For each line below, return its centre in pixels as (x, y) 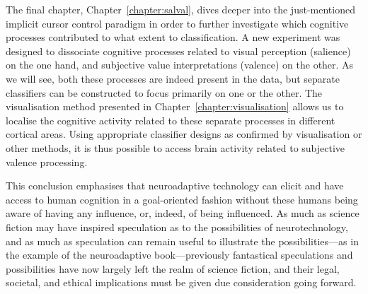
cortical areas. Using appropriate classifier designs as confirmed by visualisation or (184, 134)
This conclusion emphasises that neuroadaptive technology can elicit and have (175, 186)
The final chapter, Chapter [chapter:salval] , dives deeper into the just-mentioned (180, 9)
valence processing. (47, 161)
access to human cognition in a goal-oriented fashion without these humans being (182, 199)
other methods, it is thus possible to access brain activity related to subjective (176, 147)
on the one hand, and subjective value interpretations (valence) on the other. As (180, 65)
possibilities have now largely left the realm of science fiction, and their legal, (173, 268)
